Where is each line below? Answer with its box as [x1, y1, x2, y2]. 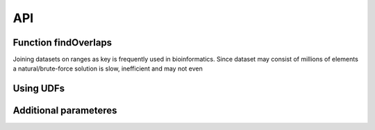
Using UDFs [12, 83, 65, 95]
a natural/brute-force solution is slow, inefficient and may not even [12, 64, 203, 73]
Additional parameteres [12, 104, 117, 117]
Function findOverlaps [12, 37, 112, 48]
